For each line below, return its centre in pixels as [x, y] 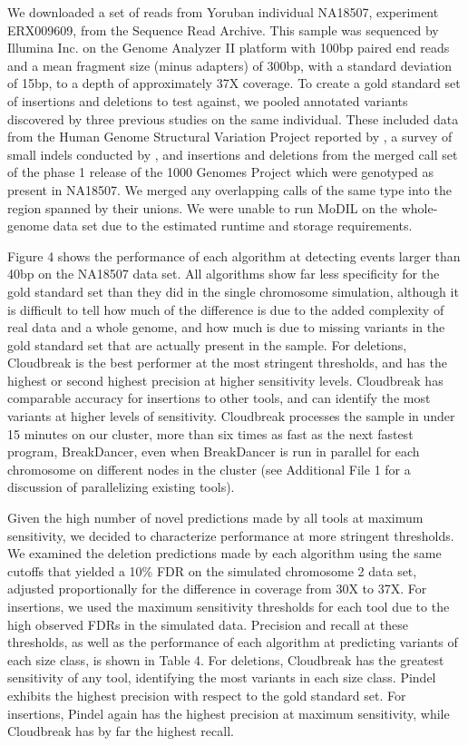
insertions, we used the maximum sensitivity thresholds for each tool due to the [229, 606]
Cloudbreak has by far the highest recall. [121, 731]
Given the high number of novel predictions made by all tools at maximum [215, 518]
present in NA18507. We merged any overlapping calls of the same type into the [229, 189]
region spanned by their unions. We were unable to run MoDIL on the [203, 207]
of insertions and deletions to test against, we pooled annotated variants [208, 100]
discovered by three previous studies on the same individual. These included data [233, 118]
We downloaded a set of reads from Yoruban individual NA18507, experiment [223, 12]
